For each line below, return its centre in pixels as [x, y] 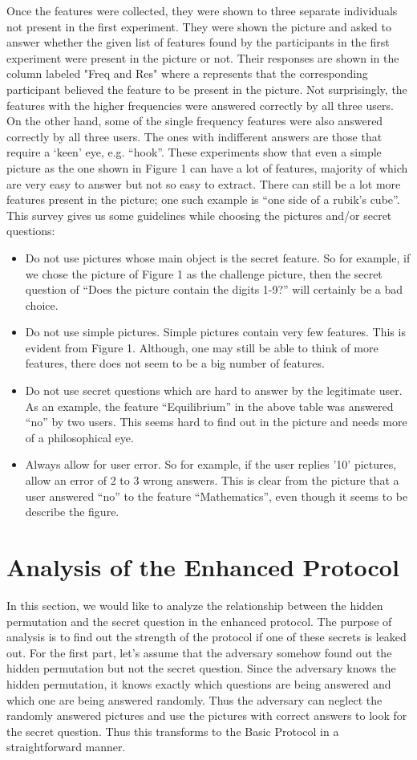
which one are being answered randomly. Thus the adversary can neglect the [194, 699]
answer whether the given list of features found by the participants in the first [198, 42]
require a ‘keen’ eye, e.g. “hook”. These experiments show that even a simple [194, 152]
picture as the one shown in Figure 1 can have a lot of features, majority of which [207, 167]
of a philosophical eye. [79, 437]
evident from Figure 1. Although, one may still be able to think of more [202, 347]
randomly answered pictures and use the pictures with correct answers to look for [207, 715]
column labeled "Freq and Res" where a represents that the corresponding [187, 73]
